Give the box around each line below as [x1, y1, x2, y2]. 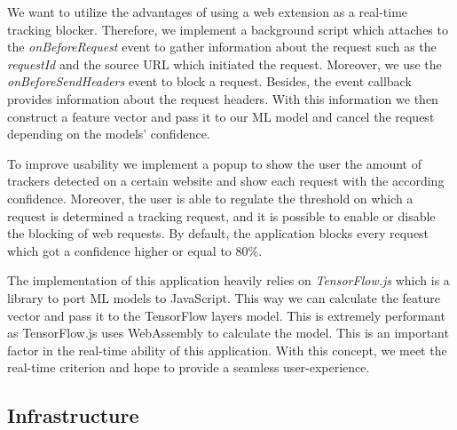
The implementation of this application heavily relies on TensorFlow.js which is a [7, 271, 450, 290]
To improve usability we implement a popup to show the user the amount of [7, 154, 422, 172]
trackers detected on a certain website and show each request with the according [7, 171, 445, 190]
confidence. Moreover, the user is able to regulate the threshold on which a [7, 188, 414, 207]
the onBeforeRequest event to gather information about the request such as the [7, 37, 437, 56]
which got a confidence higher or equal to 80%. [7, 241, 263, 259]
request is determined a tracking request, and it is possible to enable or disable [7, 206, 436, 225]
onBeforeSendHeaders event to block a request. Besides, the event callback [7, 72, 412, 91]
